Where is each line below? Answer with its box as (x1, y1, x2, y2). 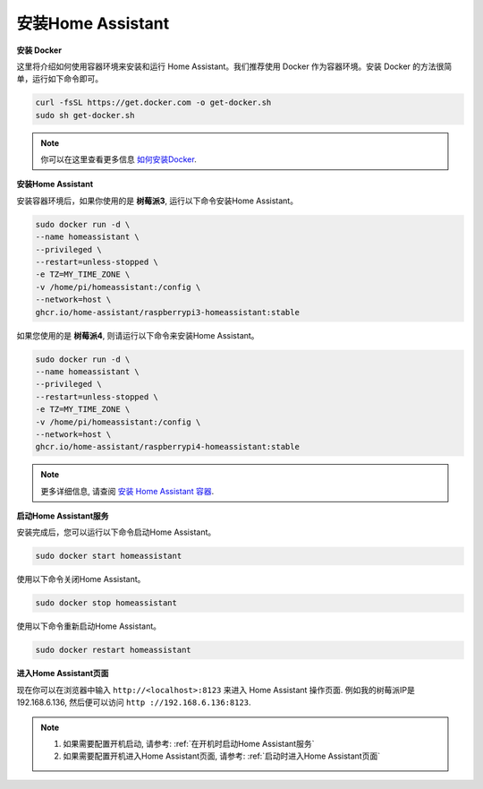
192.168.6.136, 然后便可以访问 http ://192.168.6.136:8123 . (16, 697, 251, 708)
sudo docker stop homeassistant (35, 598, 178, 608)
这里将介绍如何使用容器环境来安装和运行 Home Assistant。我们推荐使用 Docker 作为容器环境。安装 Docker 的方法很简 (16, 61, 453, 72)
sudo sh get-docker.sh (35, 110, 135, 120)
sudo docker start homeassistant (35, 551, 182, 562)
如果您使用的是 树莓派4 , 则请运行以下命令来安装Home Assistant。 (16, 330, 259, 340)
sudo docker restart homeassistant (35, 645, 191, 656)
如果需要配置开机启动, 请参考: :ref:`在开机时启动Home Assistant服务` (63, 738, 315, 749)
